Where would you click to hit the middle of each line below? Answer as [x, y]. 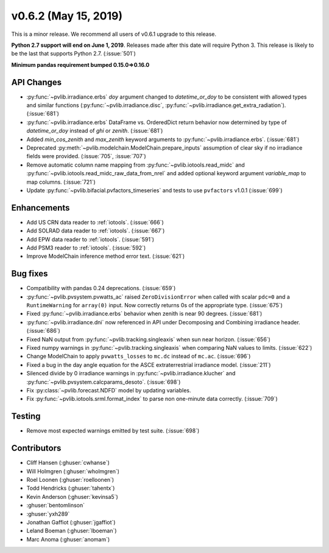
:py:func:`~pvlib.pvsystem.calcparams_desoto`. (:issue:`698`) [104, 382]
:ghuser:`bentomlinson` [56, 506]
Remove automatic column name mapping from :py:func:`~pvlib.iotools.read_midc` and [136, 165]
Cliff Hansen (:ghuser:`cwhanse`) [68, 463]
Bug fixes [30, 274]
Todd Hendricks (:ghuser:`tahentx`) [71, 488]
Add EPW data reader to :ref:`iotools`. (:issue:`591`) [90, 239]
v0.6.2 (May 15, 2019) [67, 16]
